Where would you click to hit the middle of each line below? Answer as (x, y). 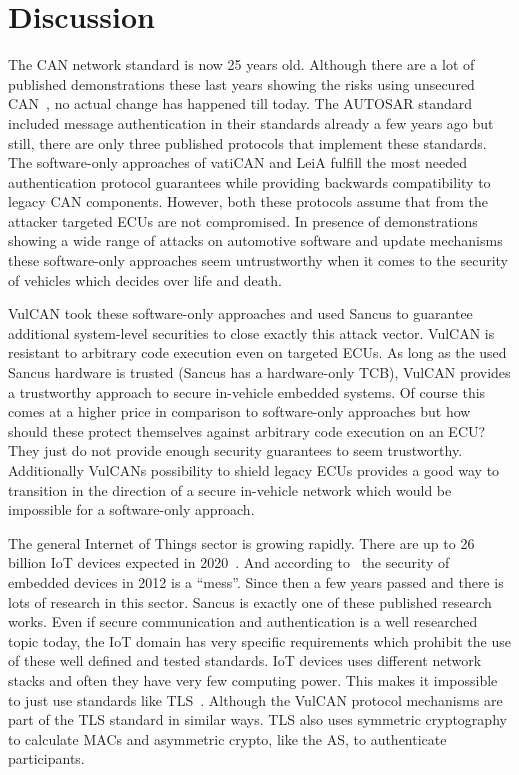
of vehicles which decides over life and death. (145, 279)
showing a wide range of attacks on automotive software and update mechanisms (255, 240)
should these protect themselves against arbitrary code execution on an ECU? (247, 430)
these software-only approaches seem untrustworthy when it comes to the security (258, 260)
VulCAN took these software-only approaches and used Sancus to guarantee (240, 313)
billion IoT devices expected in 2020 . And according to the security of (229, 562)
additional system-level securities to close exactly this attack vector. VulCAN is (251, 332)
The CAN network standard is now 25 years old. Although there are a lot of (241, 64)
